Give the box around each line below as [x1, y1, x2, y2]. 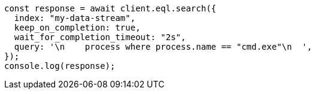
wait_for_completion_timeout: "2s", [14, 32, 186, 42]
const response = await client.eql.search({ [4, 4, 217, 13]
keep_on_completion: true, [14, 23, 141, 32]
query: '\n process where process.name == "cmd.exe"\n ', [14, 42, 313, 51]
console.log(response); [4, 61, 116, 71]
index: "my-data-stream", [14, 13, 136, 23]
